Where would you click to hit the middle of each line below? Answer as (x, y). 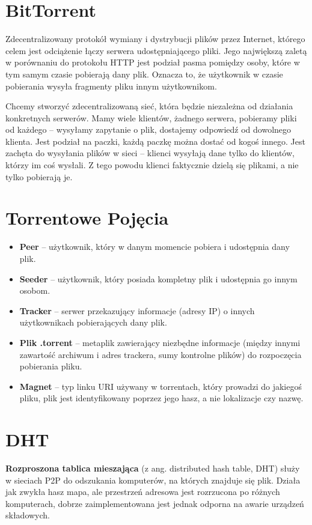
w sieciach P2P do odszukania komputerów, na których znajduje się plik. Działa (153, 480)
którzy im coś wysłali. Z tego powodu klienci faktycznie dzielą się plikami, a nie (152, 165)
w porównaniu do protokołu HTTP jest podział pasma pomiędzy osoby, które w (153, 62)
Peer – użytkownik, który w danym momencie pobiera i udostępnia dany (154, 247)
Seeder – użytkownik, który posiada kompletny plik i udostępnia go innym (158, 278)
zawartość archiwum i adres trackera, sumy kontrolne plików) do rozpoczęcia (161, 354)
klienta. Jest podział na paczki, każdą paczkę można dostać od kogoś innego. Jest (155, 141)
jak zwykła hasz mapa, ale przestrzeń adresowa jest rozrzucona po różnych (143, 492)
